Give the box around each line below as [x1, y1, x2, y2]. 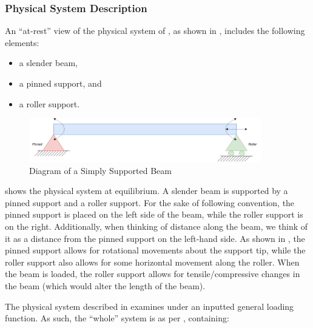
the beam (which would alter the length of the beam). [5, 279, 206, 292]
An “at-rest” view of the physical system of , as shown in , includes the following [5, 24, 305, 37]
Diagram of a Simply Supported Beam [29, 164, 172, 176]
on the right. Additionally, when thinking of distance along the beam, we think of [5, 219, 308, 232]
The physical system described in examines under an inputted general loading [5, 300, 294, 312]
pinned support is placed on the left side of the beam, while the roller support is [5, 208, 303, 221]
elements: [5, 36, 39, 49]
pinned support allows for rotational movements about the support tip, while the [5, 244, 306, 256]
